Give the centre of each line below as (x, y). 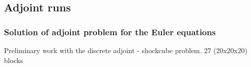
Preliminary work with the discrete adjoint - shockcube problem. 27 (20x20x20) (126, 50)
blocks (13, 60)
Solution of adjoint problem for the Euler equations (110, 32)
